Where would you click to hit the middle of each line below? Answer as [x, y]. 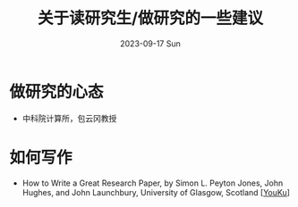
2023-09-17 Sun [150, 43]
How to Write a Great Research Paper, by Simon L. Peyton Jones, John [153, 183]
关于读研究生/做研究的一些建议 [150, 18]
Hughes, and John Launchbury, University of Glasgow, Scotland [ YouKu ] [156, 192]
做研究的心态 [57, 91]
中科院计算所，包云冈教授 [69, 118]
